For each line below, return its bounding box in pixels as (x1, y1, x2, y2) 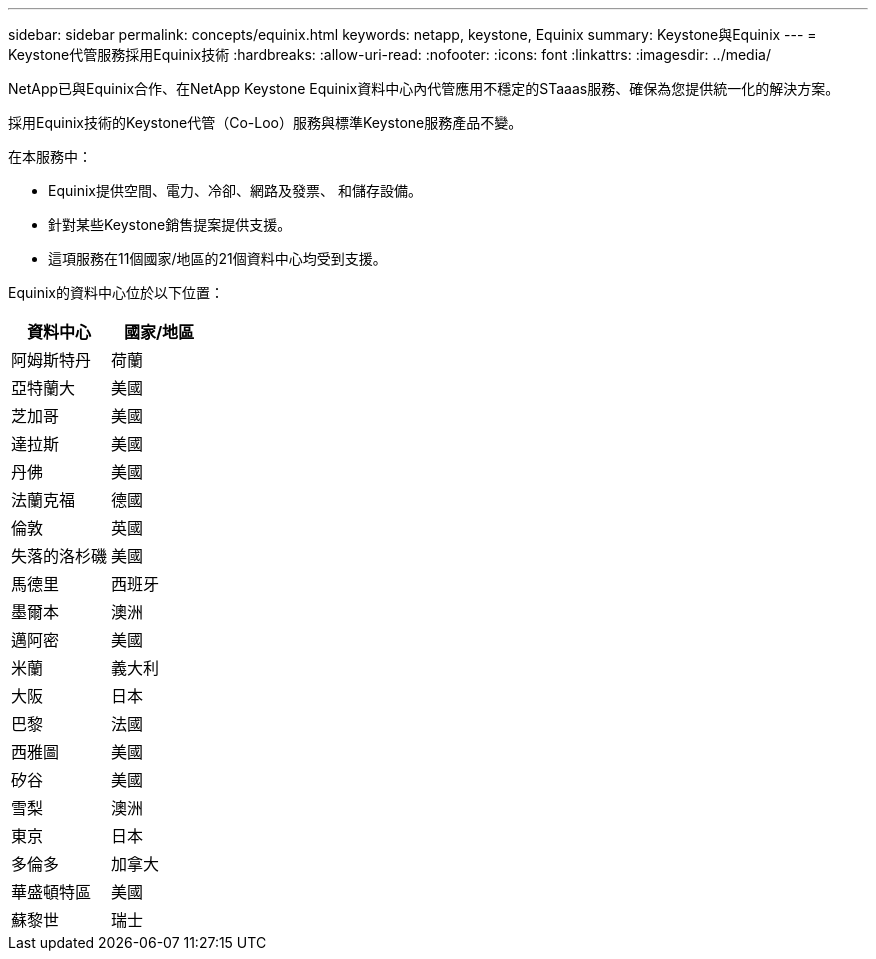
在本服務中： (8, 148, 92, 165)
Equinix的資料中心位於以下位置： (8, 284, 224, 301)
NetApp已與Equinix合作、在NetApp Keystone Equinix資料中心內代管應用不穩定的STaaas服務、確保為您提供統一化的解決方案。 (8, 80, 840, 97)
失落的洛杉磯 (11, 546, 108, 566)
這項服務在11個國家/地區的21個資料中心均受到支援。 (48, 250, 387, 267)
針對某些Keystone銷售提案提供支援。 (48, 216, 292, 233)
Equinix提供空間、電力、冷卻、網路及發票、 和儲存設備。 (48, 182, 422, 199)
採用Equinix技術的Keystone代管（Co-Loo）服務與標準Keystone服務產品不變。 (8, 114, 523, 131)
